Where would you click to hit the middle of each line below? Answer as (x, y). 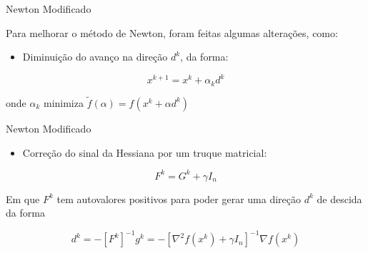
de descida (339, 198)
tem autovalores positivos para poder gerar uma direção (179, 198)
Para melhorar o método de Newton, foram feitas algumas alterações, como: (172, 32)
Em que (23, 198)
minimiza (63, 102)
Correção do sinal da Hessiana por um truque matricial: (145, 152)
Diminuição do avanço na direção (95, 57)
